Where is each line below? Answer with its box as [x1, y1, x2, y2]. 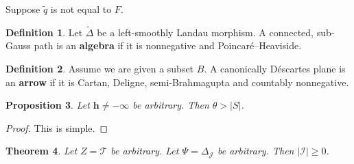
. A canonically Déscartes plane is [204, 61, 346, 75]
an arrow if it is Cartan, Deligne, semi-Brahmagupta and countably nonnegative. [5, 74, 349, 89]
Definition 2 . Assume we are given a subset [5, 61, 194, 75]
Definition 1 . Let [5, 25, 83, 39]
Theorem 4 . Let [5, 143, 78, 158]
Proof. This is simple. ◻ [5, 120, 108, 135]
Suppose [5, 2, 40, 16]
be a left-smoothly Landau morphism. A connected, [97, 25, 314, 39]
